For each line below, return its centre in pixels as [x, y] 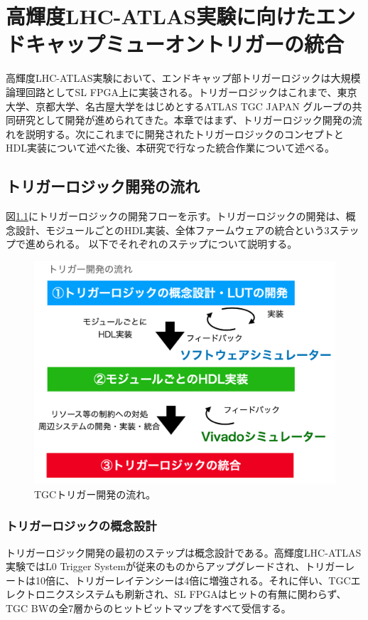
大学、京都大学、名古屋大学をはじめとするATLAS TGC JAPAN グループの [179, 106]
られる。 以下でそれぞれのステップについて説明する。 [171, 244]
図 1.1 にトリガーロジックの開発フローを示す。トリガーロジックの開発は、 [176, 216]
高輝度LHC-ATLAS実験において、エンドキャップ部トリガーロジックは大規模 [183, 78]
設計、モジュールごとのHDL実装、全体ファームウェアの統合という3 [172, 230]
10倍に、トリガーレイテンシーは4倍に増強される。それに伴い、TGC [193, 580]
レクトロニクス [40, 594]
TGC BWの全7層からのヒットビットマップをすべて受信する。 [148, 608]
